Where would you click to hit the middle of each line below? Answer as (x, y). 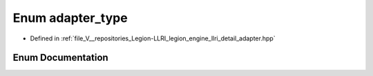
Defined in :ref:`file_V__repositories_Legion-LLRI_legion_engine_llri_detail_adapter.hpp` (153, 38)
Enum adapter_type (70, 18)
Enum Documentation (60, 58)
